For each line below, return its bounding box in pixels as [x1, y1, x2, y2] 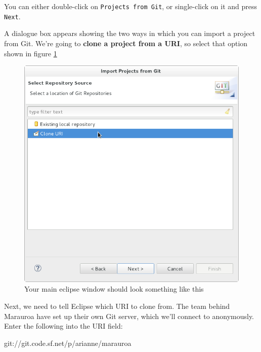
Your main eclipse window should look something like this [24, 284, 204, 294]
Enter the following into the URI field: [4, 321, 123, 331]
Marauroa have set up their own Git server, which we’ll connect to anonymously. [4, 310, 254, 321]
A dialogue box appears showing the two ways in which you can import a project [4, 28, 255, 39]
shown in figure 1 [4, 48, 57, 58]
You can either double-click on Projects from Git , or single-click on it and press [4, 1, 257, 11]
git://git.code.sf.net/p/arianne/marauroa [4, 337, 132, 348]
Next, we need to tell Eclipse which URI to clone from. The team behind [4, 301, 230, 311]
